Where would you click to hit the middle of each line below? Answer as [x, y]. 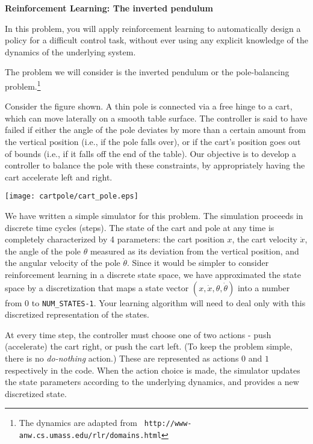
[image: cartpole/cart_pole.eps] [72, 196]
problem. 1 [23, 85]
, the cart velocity [265, 239]
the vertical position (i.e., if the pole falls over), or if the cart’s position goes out [153, 141]
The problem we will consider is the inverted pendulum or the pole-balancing [147, 72]
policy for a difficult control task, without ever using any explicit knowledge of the [156, 40]
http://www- [168, 424]
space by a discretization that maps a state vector [97, 287]
